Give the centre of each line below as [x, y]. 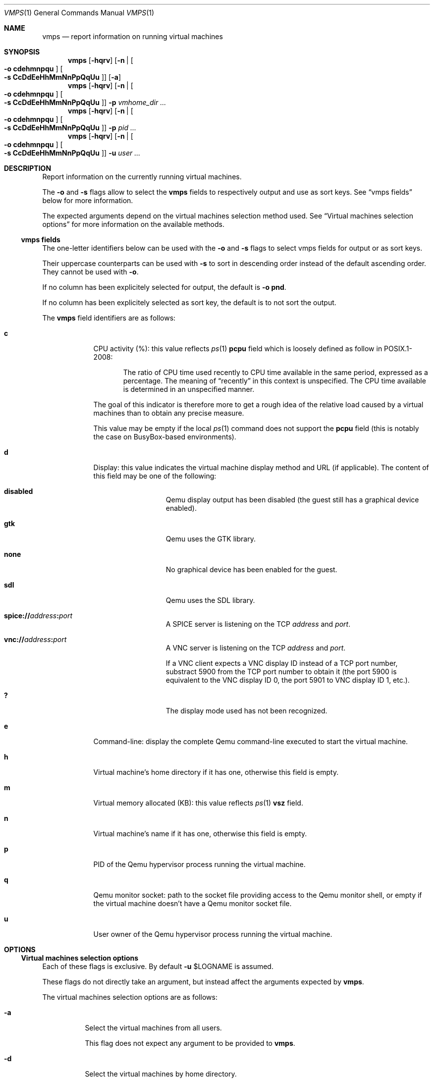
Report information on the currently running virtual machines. [142, 177]
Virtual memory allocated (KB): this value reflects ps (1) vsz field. [198, 803]
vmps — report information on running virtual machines [133, 36]
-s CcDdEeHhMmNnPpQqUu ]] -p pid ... [70, 128]
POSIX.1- [398, 349]
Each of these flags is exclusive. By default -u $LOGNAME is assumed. [158, 966]
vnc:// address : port [35, 639]
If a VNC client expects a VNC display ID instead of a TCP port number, [282, 663]
